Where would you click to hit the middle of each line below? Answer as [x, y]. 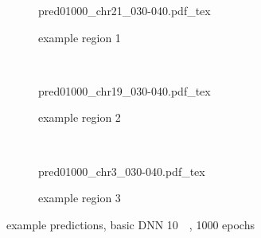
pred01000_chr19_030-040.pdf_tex [125, 90]
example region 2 [80, 117]
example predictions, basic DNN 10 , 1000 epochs [130, 224]
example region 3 [80, 198]
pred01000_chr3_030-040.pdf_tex [122, 171]
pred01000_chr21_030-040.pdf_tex [125, 10]
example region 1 [80, 37]
